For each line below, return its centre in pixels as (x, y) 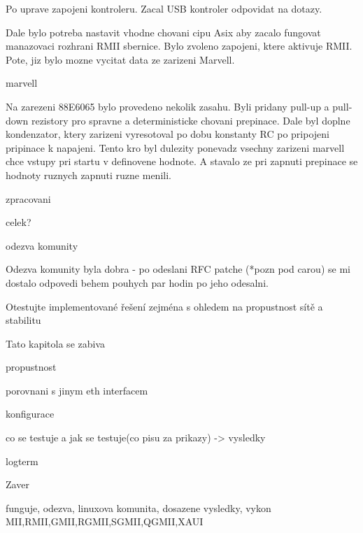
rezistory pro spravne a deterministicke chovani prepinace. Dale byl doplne (191, 120)
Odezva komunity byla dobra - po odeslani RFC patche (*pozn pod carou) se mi (178, 269)
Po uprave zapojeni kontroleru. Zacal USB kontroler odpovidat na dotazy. (164, 8)
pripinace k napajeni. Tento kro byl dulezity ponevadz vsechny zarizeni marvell (175, 147)
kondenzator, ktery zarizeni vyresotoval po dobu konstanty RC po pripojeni (168, 134)
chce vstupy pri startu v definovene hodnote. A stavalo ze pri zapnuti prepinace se (182, 161)
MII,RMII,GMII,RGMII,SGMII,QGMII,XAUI (105, 521)
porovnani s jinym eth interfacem (77, 390)
